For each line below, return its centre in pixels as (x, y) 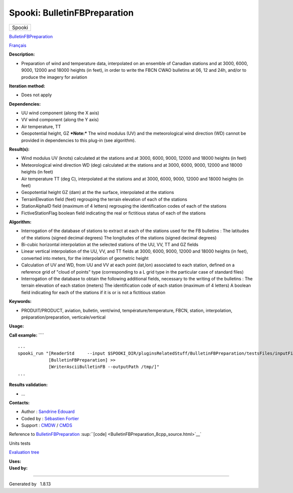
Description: (22, 54)
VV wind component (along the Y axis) (60, 120)
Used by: (18, 468)
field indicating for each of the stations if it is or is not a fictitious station (93, 292)
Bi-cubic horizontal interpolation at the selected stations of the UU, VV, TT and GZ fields (110, 245)
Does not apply (37, 95)
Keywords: (20, 301)
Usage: (17, 326)
